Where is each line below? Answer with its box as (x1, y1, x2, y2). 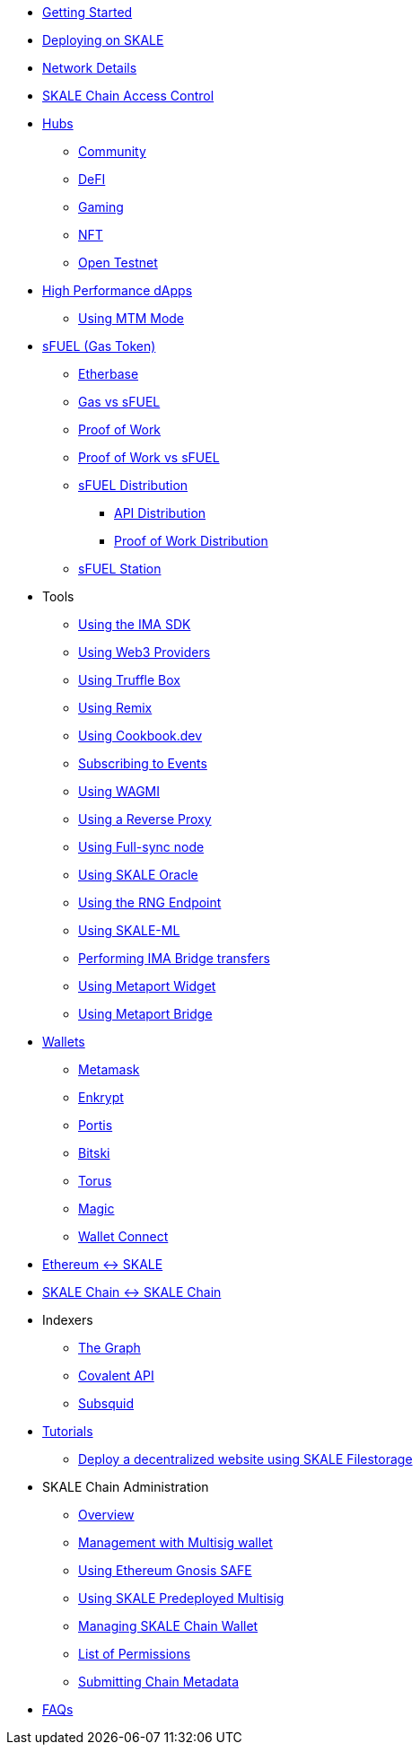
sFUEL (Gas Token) (42, 338, 156, 354)
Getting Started (42, 4, 133, 20)
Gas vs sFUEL (78, 394, 161, 409)
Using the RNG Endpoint (78, 895, 222, 910)
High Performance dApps (42, 283, 193, 298)
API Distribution (114, 505, 206, 521)
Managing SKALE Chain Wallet (78, 1618, 258, 1634)
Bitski (78, 1145, 110, 1161)
